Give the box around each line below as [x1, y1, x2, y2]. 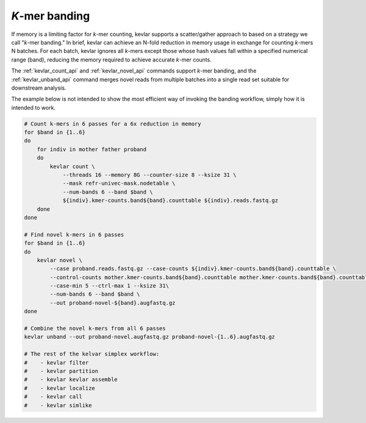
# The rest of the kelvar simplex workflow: [24, 350, 160, 358]
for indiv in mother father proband [37, 146, 146, 152]
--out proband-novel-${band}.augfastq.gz [49, 299, 176, 306]
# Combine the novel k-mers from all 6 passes [24, 325, 166, 332]
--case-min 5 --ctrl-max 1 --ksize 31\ [49, 282, 169, 290]
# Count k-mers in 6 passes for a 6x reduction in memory [24, 120, 201, 127]
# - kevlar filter [24, 359, 89, 366]
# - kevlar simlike [24, 402, 92, 408]
